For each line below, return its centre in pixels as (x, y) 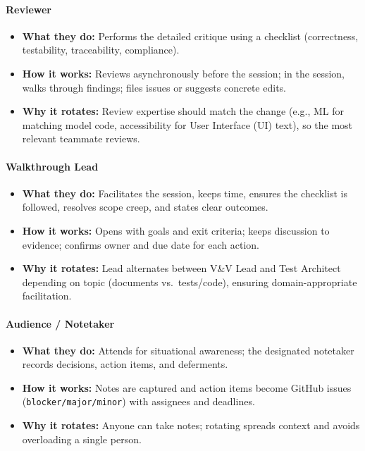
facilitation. (47, 296)
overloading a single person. (82, 439)
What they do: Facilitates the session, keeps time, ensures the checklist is (185, 193)
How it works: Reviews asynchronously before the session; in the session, (183, 73)
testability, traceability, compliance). (101, 50)
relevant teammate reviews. (81, 138)
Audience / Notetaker (60, 323)
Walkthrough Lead (52, 166)
